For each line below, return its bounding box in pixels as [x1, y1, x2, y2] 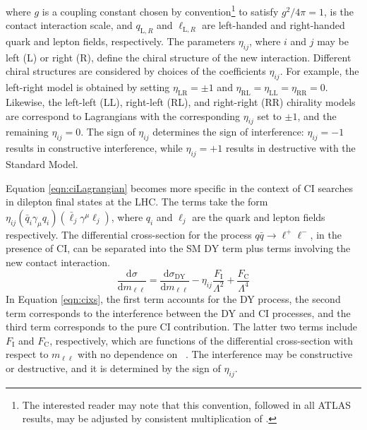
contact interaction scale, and [6, 18, 133, 32]
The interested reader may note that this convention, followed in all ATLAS [22, 397, 351, 412]
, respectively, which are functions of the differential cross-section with [49, 333, 353, 347]
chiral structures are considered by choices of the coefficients [6, 64, 266, 78]
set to [257, 108, 282, 123]
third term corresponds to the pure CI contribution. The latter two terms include [6, 319, 357, 334]
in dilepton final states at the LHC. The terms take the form [6, 194, 268, 209]
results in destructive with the [225, 141, 356, 155]
